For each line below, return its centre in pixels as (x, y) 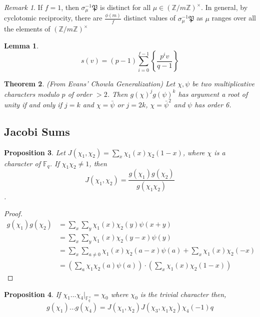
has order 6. (213, 104)
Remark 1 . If (23, 7)
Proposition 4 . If (32, 294)
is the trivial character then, (183, 294)
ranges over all (234, 18)
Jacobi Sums (37, 131)
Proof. (13, 213)
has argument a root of (213, 94)
